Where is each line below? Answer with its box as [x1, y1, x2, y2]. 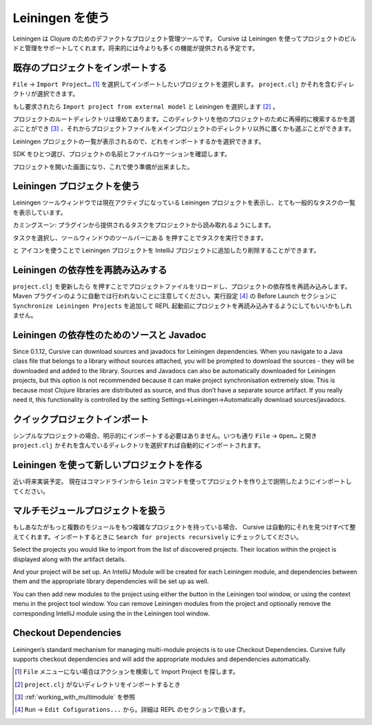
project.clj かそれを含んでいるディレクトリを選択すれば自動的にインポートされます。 [12, 441, 265, 450]
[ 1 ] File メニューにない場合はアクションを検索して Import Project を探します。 [14, 668, 239, 676]
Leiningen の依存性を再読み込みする [12, 264, 167, 275]
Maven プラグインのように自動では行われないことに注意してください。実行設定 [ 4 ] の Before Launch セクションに [12, 292, 337, 300]
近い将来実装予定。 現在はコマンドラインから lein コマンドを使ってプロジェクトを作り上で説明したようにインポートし [12, 477, 352, 485]
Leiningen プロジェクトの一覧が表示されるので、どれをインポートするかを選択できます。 [12, 137, 265, 145]
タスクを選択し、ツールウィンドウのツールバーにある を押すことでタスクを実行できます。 [12, 233, 268, 242]
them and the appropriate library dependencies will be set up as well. [12, 577, 209, 585]
